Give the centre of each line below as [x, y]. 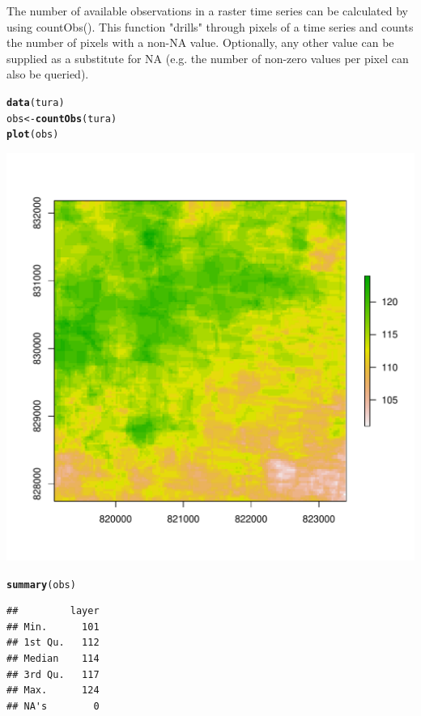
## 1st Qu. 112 [53, 643]
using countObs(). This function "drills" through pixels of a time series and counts [210, 26]
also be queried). [48, 74]
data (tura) [36, 102]
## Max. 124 [53, 691]
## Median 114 [53, 658]
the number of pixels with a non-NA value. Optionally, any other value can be [200, 42]
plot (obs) [33, 135]
